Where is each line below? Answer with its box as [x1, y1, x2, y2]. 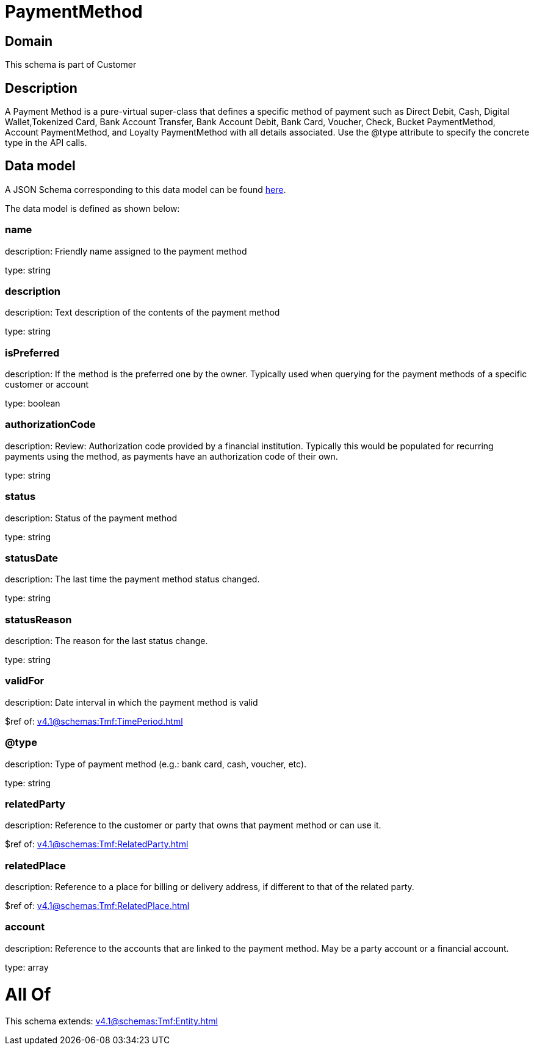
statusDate [5, 551, 58, 564]
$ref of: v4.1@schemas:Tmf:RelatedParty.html [5, 839, 189, 850]
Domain [5, 33, 53, 49]
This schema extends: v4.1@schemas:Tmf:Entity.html [5, 1016, 218, 1027]
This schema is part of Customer [5, 59, 137, 70]
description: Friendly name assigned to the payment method [5, 245, 247, 256]
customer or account [5, 379, 89, 390]
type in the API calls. [5, 137, 87, 148]
